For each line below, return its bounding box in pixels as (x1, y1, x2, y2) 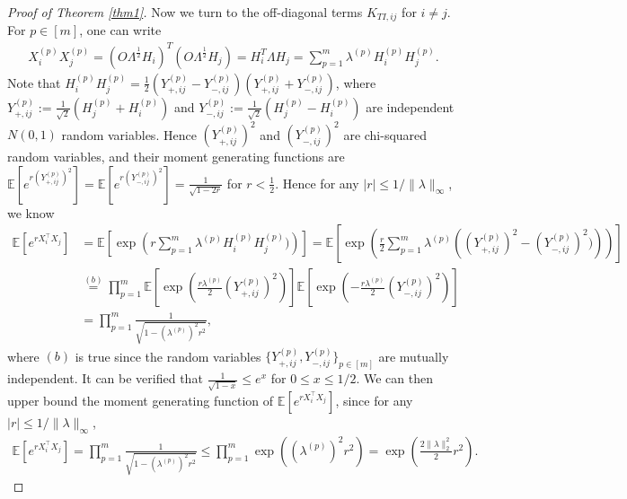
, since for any (335, 390, 413, 409)
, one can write (79, 21, 162, 39)
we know (7, 203, 55, 222)
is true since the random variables (75, 346, 261, 365)
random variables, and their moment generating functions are (7, 147, 345, 166)
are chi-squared (343, 125, 428, 144)
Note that (7, 73, 61, 92)
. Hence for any (275, 173, 359, 192)
